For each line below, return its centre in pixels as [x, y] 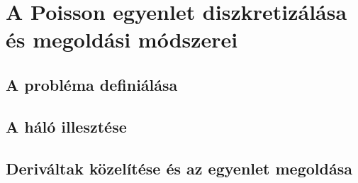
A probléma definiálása [92, 84]
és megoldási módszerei [122, 39]
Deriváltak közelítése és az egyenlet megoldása [179, 168]
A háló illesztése [66, 126]
